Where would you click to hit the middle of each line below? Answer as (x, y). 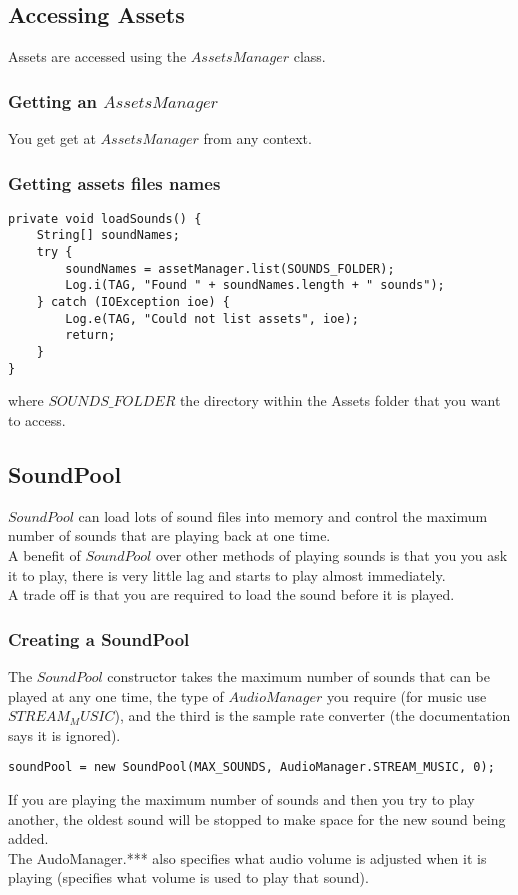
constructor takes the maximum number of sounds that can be (299, 675)
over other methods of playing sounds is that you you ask (331, 554)
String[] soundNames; (108, 235)
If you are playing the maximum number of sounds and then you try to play (241, 799)
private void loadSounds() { (105, 218)
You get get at (52, 138)
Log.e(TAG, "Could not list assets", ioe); (212, 318)
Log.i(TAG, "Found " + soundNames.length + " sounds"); (255, 285)
